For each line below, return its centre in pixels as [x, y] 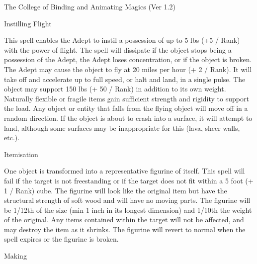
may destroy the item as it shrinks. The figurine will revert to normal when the [125, 229]
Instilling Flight [28, 23]
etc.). [12, 137]
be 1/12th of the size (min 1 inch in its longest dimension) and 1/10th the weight [128, 210]
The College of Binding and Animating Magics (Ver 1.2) [90, 6]
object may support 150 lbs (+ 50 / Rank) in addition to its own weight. [115, 89]
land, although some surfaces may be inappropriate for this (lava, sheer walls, [122, 128]
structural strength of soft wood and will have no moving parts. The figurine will [127, 200]
